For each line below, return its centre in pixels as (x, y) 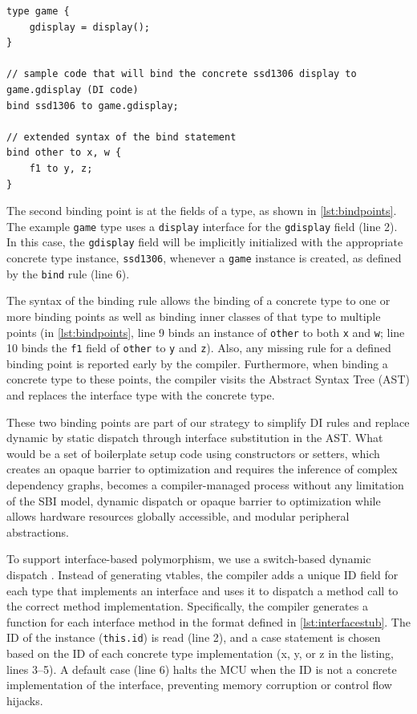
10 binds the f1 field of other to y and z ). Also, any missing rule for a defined (199, 348)
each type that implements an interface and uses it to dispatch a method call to (202, 590)
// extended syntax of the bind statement (121, 137)
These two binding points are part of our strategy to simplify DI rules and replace (208, 422)
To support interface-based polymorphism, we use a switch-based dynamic (189, 559)
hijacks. (25, 700)
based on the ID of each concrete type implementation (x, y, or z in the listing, (200, 653)
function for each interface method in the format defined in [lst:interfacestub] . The (208, 621)
